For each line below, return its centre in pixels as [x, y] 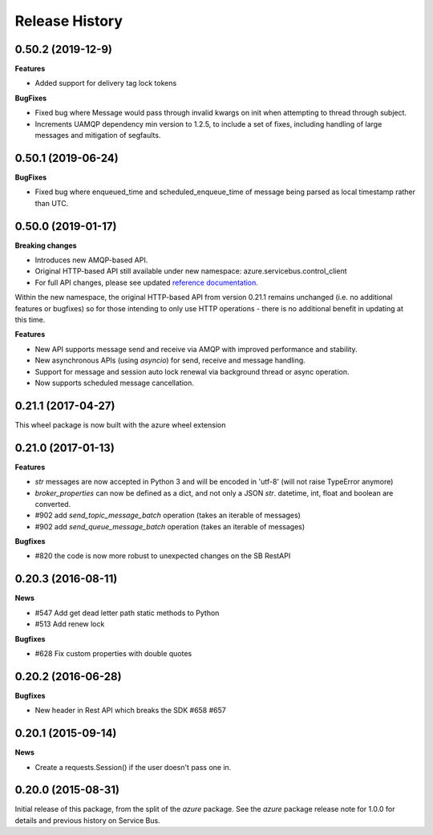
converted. [53, 504]
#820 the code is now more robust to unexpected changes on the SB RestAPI [163, 556]
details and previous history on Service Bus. [87, 820]
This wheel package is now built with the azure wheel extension [120, 424]
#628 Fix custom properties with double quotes [113, 653]
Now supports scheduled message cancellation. [114, 383]
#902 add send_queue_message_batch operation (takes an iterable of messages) [170, 526]
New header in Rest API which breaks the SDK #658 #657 [130, 711]
